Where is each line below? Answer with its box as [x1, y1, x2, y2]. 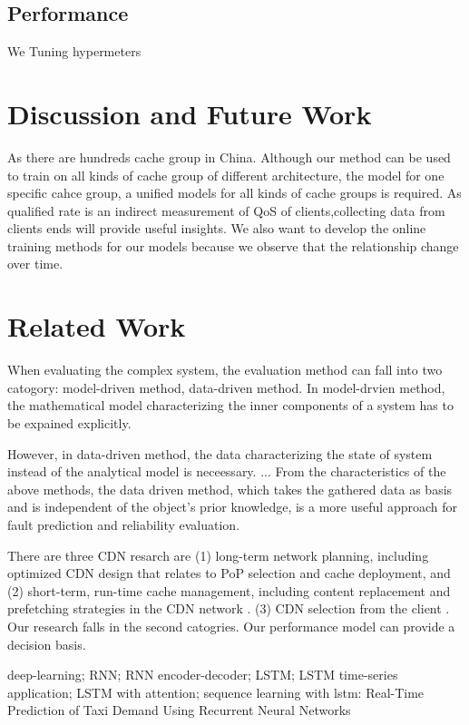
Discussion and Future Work [7, 94, 372, 132]
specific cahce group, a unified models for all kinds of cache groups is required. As [7, 183, 462, 202]
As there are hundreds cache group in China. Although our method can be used [7, 147, 451, 166]
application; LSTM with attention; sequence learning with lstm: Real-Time [7, 682, 425, 701]
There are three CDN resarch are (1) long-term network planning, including [7, 545, 429, 564]
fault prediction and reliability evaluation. [7, 514, 240, 534]
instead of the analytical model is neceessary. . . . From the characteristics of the [7, 462, 446, 481]
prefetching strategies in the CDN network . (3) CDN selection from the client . [7, 599, 450, 618]
